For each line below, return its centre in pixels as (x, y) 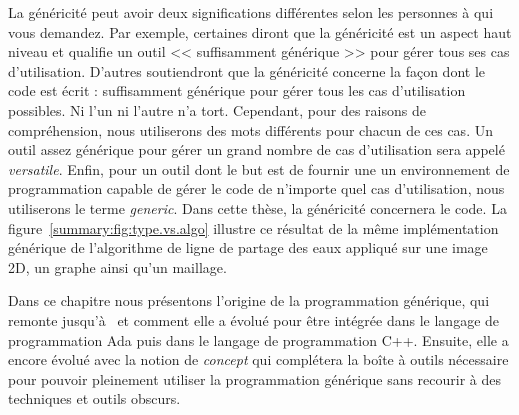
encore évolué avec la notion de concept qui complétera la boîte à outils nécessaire (258, 359)
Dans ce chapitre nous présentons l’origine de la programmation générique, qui (249, 300)
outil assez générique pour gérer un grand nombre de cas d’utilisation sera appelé (256, 149)
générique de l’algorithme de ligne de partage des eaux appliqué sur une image (248, 247)
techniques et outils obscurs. (94, 398)
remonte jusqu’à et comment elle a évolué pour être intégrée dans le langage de (254, 319)
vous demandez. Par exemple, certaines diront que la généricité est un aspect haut (260, 31)
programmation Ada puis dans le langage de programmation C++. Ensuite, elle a (258, 339)
